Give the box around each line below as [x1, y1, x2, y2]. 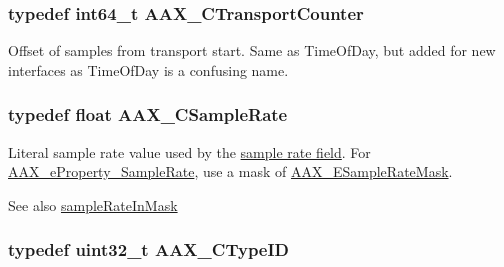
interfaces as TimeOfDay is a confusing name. [8, 59, 289, 80]
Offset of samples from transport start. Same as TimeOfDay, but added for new [8, 40, 496, 61]
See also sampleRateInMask [8, 194, 178, 215]
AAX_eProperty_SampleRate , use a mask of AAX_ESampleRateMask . [8, 161, 453, 182]
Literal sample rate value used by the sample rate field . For [8, 141, 371, 162]
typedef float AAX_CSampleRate [8, 102, 288, 127]
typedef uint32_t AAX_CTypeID [8, 237, 290, 262]
